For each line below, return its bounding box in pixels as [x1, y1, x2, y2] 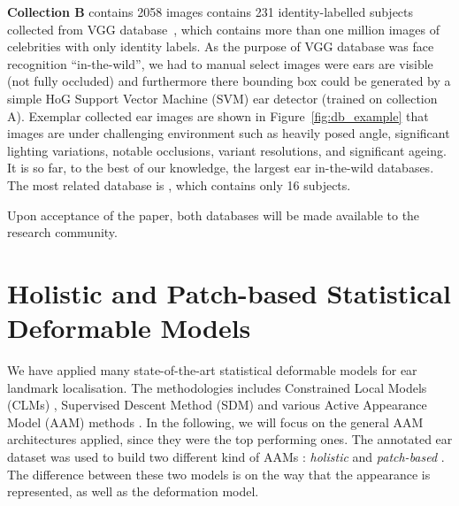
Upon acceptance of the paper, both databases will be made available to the [7, 205, 420, 224]
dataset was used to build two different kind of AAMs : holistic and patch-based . [7, 448, 445, 465]
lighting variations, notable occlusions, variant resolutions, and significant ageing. [7, 141, 447, 159]
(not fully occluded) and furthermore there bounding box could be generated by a [7, 72, 451, 90]
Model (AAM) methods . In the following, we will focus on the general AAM [7, 412, 424, 431]
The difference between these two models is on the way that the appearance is [7, 464, 431, 483]
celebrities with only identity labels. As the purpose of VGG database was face [7, 37, 434, 56]
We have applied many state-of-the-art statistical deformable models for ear [7, 361, 417, 379]
